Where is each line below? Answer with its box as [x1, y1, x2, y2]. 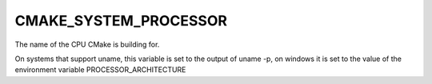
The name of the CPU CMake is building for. [14, 40, 160, 49]
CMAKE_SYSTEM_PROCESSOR [14, 12, 228, 29]
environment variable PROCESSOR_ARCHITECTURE [14, 65, 186, 74]
